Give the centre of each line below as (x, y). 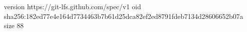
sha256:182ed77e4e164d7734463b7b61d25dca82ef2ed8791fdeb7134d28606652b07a (123, 16)
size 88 (14, 25)
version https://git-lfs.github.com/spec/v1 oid (73, 6)
